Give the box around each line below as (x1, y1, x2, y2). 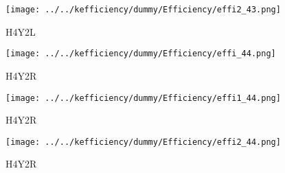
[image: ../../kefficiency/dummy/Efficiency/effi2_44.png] (5, 137, 281, 147)
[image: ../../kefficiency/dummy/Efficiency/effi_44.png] (5, 49, 276, 59)
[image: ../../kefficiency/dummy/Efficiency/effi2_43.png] (5, 5, 281, 14)
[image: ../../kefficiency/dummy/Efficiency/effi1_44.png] (5, 93, 281, 103)
